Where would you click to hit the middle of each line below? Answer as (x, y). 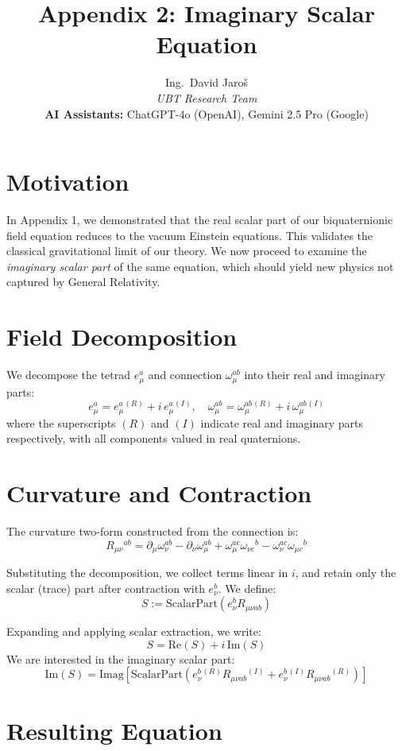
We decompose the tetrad (69, 375)
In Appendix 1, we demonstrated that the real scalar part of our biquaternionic (200, 220)
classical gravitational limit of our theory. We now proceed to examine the (187, 251)
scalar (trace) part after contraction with (106, 588)
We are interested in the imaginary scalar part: (121, 658)
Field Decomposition (122, 337)
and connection (185, 375)
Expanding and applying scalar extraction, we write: (134, 631)
